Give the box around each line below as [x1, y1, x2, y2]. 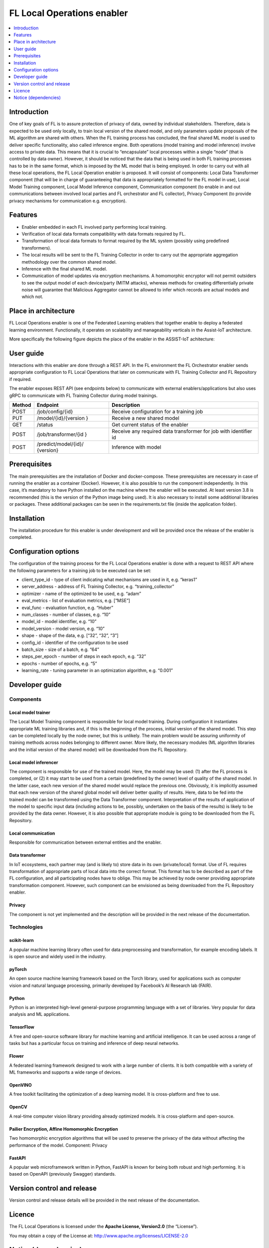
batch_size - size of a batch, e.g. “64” [21, 646, 100, 652]
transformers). [21, 245, 52, 251]
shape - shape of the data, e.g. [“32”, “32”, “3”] [21, 632, 119, 638]
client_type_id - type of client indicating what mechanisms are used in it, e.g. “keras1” [21, 577, 197, 583]
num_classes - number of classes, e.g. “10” [21, 612, 111, 618]
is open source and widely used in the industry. [9, 953, 107, 959]
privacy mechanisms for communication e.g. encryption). [9, 198, 127, 204]
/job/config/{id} [36, 408, 73, 415]
